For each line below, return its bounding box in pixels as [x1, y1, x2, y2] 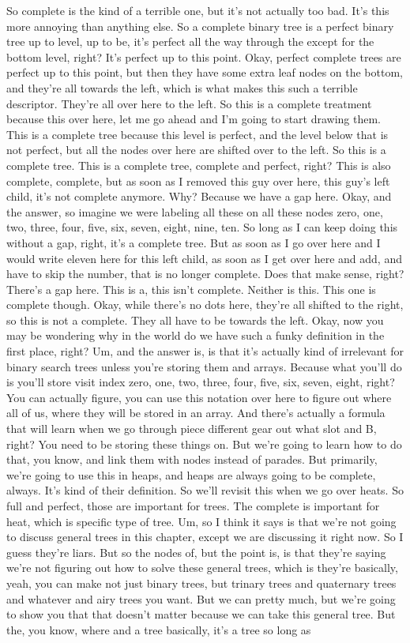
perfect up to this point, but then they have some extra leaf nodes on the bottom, [6, 64, 403, 81]
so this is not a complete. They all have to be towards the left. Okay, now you [6, 311, 384, 328]
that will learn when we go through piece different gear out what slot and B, [6, 420, 377, 437]
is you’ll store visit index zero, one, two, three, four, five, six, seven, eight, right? [6, 374, 395, 390]
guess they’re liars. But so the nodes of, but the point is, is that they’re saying [6, 543, 386, 560]
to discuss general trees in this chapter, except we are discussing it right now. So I [6, 528, 404, 545]
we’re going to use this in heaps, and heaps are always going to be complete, [6, 466, 376, 483]
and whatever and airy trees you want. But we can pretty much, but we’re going [6, 590, 396, 607]
